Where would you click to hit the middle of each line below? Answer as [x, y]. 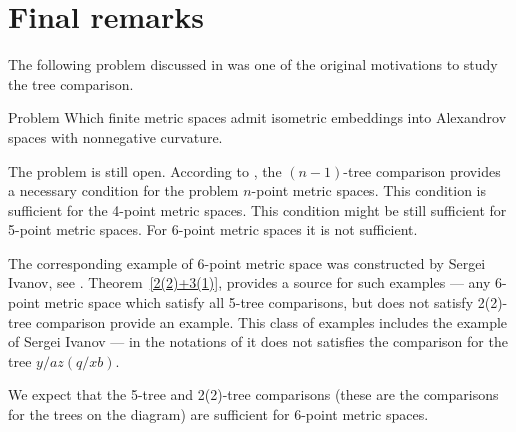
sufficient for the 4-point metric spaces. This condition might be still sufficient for [257, 209]
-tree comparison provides [422, 170]
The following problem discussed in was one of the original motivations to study [253, 64]
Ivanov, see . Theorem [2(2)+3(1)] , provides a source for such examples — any [249, 282]
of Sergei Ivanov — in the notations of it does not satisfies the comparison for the [258, 341]
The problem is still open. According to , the [145, 170]
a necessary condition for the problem [123, 190]
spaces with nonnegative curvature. [115, 136]
